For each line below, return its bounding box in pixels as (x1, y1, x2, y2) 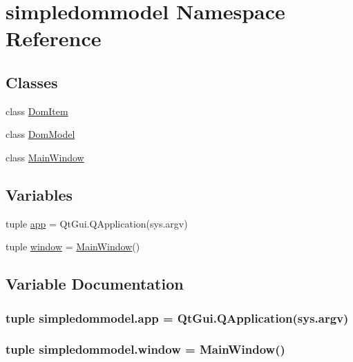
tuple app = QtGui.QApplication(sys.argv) (6, 216, 188, 230)
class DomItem (6, 103, 68, 118)
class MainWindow (6, 150, 84, 164)
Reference (6, 24, 102, 52)
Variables (6, 183, 73, 205)
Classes (6, 71, 58, 92)
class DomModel (6, 127, 75, 141)
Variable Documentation (6, 273, 184, 294)
